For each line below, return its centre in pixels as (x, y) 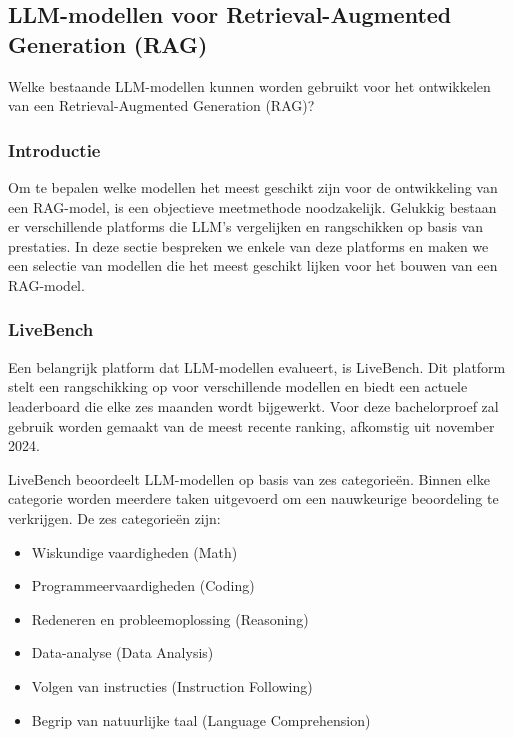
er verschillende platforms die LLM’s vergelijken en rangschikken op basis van (246, 226)
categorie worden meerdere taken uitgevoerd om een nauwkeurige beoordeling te (253, 498)
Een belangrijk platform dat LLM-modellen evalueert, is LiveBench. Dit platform (257, 366)
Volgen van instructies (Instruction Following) (172, 685)
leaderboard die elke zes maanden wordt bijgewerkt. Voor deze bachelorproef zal (253, 405)
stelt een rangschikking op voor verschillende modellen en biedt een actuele (238, 386)
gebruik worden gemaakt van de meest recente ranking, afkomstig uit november (251, 425)
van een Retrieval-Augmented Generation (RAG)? (161, 105)
